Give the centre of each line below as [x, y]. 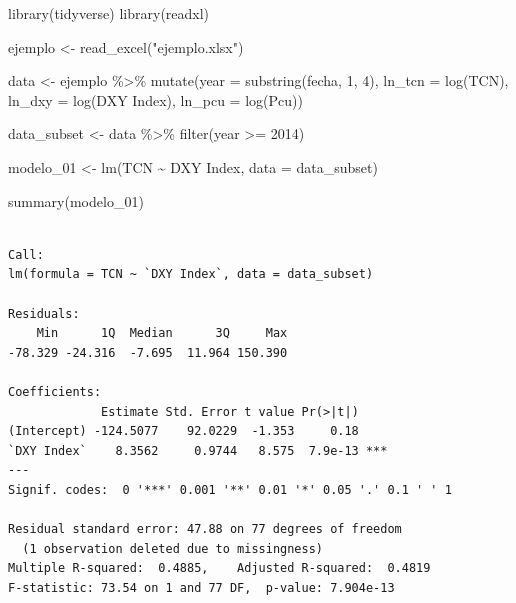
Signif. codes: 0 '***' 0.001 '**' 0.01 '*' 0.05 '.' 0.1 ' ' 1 [230, 489]
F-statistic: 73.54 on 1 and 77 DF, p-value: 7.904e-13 [201, 587]
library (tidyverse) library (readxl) [109, 13]
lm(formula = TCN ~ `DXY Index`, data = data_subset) [191, 274]
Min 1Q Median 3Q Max [162, 333]
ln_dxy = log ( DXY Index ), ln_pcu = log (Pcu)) [155, 99]
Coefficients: [55, 391]
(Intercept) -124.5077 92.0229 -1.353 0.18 [183, 431]
